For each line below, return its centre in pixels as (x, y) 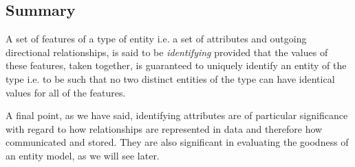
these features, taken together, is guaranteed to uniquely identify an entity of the (176, 65)
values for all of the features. (66, 92)
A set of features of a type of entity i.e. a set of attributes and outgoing (156, 39)
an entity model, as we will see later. (83, 155)
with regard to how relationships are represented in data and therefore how (164, 128)
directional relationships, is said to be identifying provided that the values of (167, 52)
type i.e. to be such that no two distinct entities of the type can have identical (170, 78)
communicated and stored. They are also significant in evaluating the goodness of (177, 142)
